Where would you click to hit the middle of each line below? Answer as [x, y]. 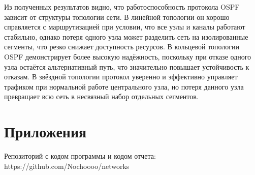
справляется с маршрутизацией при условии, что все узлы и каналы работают [125, 27]
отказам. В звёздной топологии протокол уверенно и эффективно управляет [121, 77]
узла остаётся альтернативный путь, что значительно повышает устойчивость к [127, 66]
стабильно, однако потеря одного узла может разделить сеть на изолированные [126, 36]
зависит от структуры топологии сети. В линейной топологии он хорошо [117, 17]
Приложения [45, 132]
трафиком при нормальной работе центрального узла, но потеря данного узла [124, 86]
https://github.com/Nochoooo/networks [67, 166]
